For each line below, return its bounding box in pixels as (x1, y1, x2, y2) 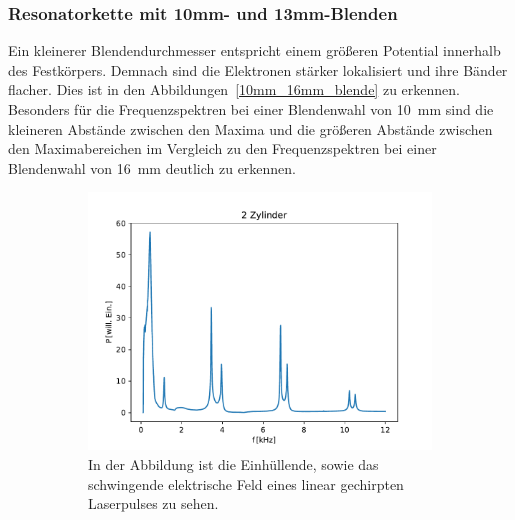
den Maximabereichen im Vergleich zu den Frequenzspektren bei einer (8, 138, 437, 159)
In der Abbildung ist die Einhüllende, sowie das (88, 453, 379, 474)
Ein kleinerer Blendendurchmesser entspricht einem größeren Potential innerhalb (8, 40, 501, 61)
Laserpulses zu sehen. (88, 493, 219, 514)
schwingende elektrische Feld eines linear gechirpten (88, 473, 404, 494)
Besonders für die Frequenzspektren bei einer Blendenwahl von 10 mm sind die (8, 99, 494, 119)
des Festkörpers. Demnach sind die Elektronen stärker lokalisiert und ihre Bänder (8, 59, 508, 80)
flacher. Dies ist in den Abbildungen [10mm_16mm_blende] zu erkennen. (8, 79, 460, 100)
